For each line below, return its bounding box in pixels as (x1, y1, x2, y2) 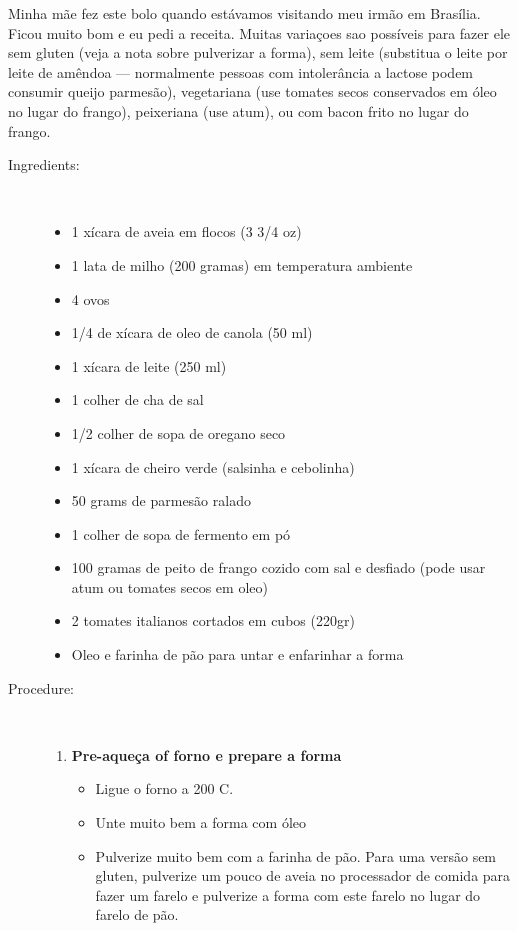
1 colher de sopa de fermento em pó (71, 523, 291, 544)
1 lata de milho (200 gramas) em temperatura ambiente (71, 254, 413, 275)
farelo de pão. (95, 904, 179, 925)
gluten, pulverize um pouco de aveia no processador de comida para (95, 865, 511, 886)
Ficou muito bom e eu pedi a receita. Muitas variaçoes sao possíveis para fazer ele (8, 22, 511, 43)
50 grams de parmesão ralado (71, 490, 251, 511)
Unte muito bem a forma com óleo (95, 812, 306, 833)
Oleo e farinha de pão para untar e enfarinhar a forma (71, 644, 404, 665)
